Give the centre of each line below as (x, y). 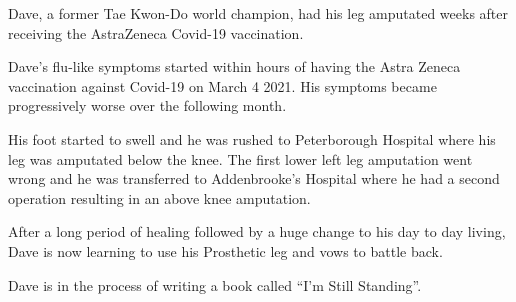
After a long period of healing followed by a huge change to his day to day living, (257, 231)
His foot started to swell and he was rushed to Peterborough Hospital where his (252, 138)
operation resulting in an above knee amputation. (159, 197)
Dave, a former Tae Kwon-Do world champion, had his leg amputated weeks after (258, 13)
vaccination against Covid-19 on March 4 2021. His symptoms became (222, 85)
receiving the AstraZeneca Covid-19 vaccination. (156, 32)
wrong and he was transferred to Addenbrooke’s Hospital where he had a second (254, 178)
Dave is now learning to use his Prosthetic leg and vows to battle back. (225, 250)
